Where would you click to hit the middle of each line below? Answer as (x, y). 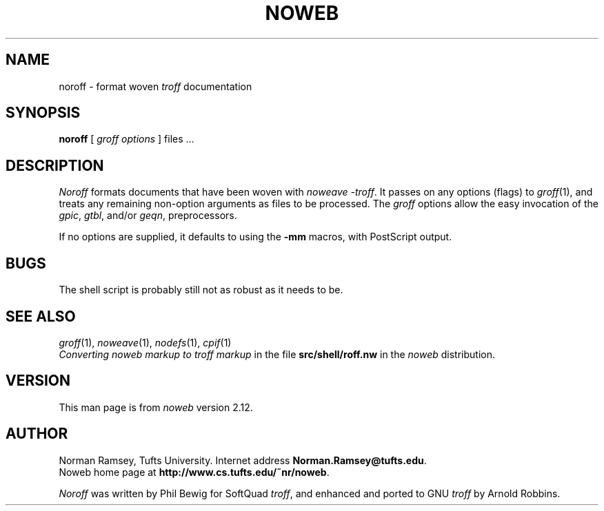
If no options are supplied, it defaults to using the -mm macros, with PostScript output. (255, 237)
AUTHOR (37, 434)
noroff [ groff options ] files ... (127, 139)
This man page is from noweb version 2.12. (156, 407)
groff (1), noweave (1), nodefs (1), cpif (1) (145, 342)
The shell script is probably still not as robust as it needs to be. (201, 290)
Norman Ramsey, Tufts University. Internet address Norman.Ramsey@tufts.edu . (243, 460)
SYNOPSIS (43, 113)
